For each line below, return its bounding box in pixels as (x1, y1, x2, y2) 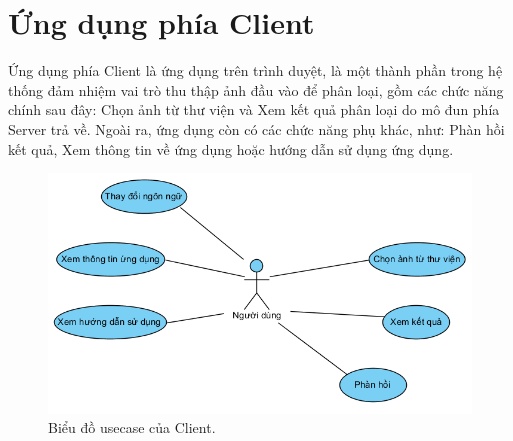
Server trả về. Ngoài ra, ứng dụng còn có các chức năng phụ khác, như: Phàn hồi (8, 118, 505, 139)
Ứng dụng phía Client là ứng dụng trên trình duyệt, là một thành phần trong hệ (8, 60, 503, 81)
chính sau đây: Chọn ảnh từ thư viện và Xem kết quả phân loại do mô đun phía (8, 99, 500, 120)
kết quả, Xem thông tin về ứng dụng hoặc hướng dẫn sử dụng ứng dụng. (8, 138, 454, 159)
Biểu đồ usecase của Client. (48, 417, 216, 438)
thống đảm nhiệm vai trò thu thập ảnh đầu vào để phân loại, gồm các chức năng (8, 79, 504, 100)
